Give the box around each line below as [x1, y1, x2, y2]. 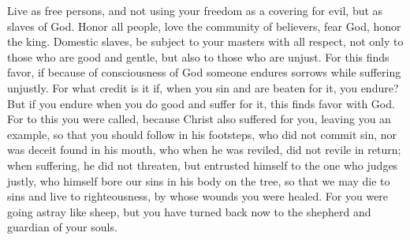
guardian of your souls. [7, 219, 117, 235]
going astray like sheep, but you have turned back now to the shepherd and [7, 203, 371, 219]
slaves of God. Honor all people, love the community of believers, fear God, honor [7, 17, 401, 34]
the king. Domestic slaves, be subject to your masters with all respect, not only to [7, 33, 404, 50]
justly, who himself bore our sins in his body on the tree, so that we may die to [7, 172, 390, 189]
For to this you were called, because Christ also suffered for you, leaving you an [7, 111, 391, 127]
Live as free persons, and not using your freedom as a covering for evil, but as [7, 2, 383, 18]
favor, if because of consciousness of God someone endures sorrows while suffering [7, 64, 401, 81]
